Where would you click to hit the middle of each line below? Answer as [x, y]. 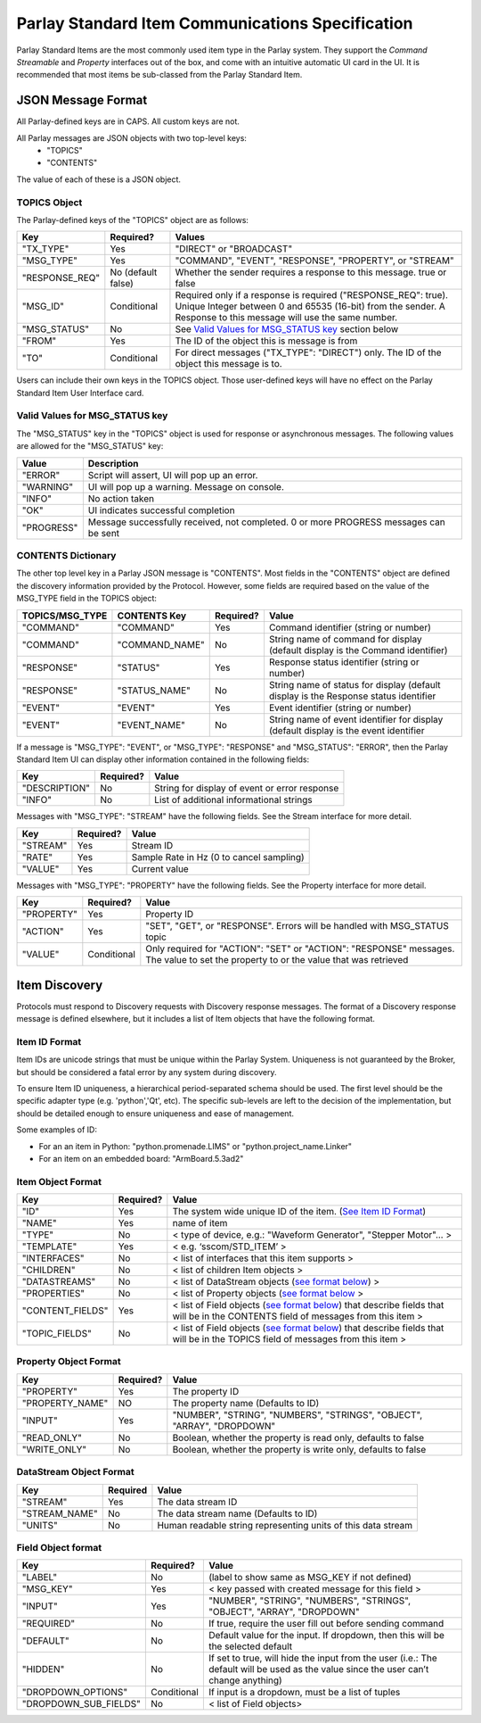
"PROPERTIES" [53, 1294]
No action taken [121, 498]
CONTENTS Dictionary [66, 556]
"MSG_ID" [43, 306]
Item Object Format [59, 1181]
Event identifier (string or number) [340, 708]
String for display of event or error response [247, 788]
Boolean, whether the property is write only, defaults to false [299, 1449]
